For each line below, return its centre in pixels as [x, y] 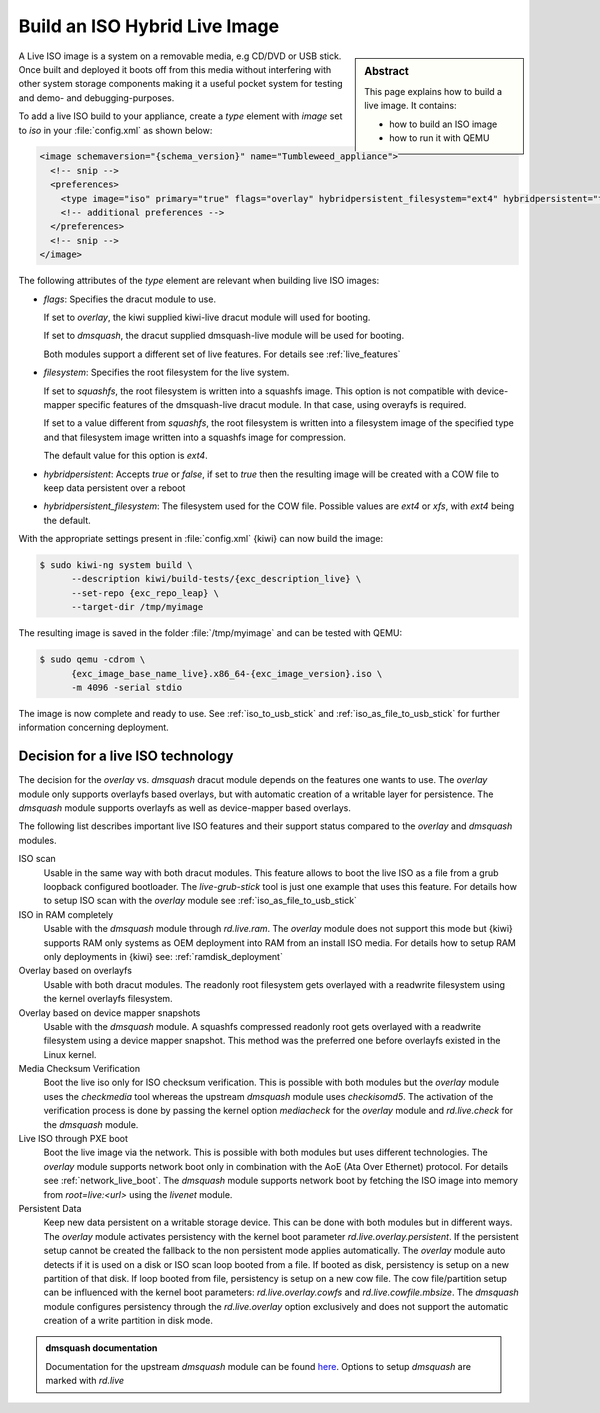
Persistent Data [50, 1208]
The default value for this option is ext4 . [126, 456]
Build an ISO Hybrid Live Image [149, 26]
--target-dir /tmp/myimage [137, 607]
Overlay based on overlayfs [75, 971]
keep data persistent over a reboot [114, 487]
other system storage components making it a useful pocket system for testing [181, 84]
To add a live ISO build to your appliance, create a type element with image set [180, 116]
